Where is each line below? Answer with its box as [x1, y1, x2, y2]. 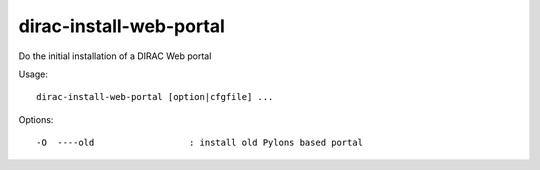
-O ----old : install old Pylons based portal [36, 137, 364, 149]
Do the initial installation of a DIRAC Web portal [18, 50, 212, 62]
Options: [18, 113, 54, 125]
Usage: [18, 68, 49, 80]
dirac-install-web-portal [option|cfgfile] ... [36, 91, 274, 103]
